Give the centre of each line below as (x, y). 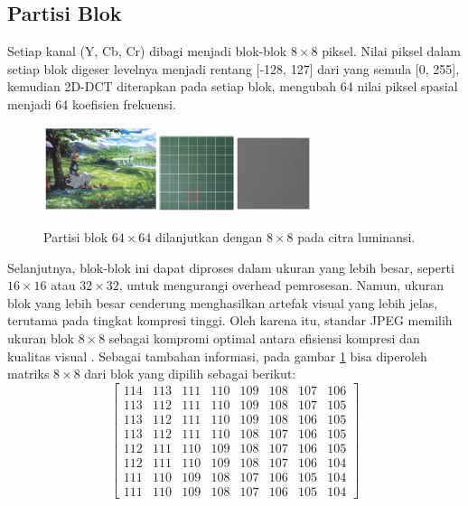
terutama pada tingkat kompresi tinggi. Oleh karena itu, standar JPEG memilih (230, 320)
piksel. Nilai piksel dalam (391, 51)
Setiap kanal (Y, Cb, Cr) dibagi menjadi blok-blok (147, 51)
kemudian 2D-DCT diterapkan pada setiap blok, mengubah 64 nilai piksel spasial (233, 86)
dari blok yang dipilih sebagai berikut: (190, 374)
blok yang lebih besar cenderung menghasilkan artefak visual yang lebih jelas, (223, 302)
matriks (28, 374)
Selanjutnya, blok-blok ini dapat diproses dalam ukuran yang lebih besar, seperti (231, 267)
